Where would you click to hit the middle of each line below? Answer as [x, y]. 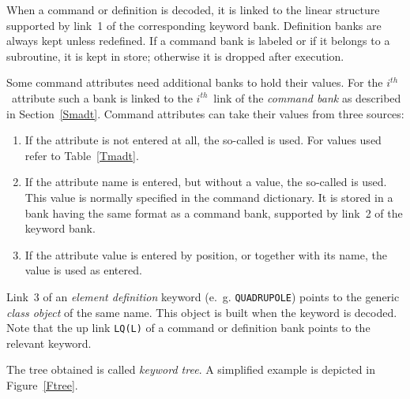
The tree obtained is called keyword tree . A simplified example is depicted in [191, 369]
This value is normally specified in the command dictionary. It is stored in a [209, 197]
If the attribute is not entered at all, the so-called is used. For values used [203, 140]
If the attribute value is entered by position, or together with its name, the [206, 254]
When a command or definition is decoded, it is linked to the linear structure [193, 9]
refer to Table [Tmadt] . [82, 155]
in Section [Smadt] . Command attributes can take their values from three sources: [205, 113]
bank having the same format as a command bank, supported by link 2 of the [214, 213]
